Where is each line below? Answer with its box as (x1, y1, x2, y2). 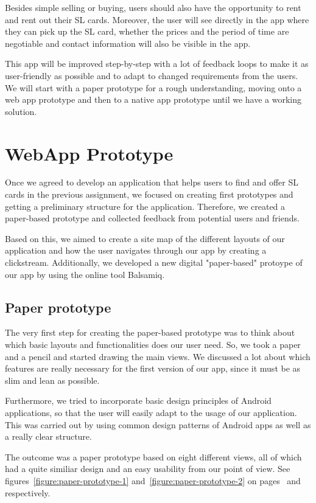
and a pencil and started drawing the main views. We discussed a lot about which (5, 350, 311, 363)
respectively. (5, 486, 51, 499)
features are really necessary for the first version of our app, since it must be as (5, 362, 301, 375)
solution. (5, 105, 37, 117)
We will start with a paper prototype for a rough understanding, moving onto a (5, 81, 302, 94)
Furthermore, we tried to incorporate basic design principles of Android (5, 394, 272, 407)
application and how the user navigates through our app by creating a (5, 244, 267, 257)
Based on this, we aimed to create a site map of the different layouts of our (5, 232, 285, 245)
